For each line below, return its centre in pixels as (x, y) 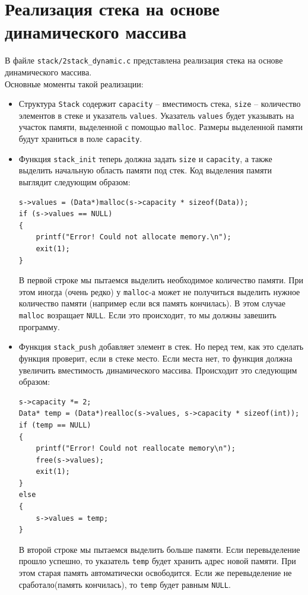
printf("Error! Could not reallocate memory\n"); (136, 449)
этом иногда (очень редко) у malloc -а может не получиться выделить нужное (159, 291)
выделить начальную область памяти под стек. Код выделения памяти (145, 170)
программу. (39, 326)
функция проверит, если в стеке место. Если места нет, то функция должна (155, 358)
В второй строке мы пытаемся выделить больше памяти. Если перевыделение (159, 549)
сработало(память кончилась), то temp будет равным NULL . (125, 584)
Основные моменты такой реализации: (74, 83)
